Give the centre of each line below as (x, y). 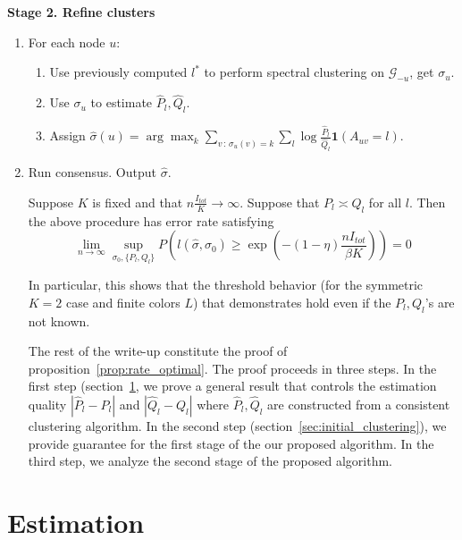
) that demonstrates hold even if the (292, 302)
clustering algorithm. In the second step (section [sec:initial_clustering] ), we (237, 426)
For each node (67, 42)
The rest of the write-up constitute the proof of (158, 351)
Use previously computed (118, 72)
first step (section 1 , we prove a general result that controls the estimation (232, 386)
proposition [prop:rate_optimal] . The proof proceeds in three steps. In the (232, 368)
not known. (59, 321)
